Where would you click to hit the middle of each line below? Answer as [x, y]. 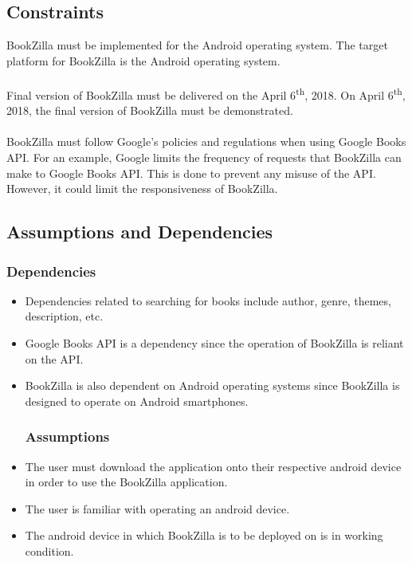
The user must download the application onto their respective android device [213, 466]
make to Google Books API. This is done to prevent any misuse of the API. [191, 173]
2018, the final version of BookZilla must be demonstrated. [150, 110]
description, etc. [64, 316]
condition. [49, 550]
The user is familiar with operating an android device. [157, 508]
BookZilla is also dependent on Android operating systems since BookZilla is [212, 385]
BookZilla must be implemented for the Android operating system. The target [197, 45]
